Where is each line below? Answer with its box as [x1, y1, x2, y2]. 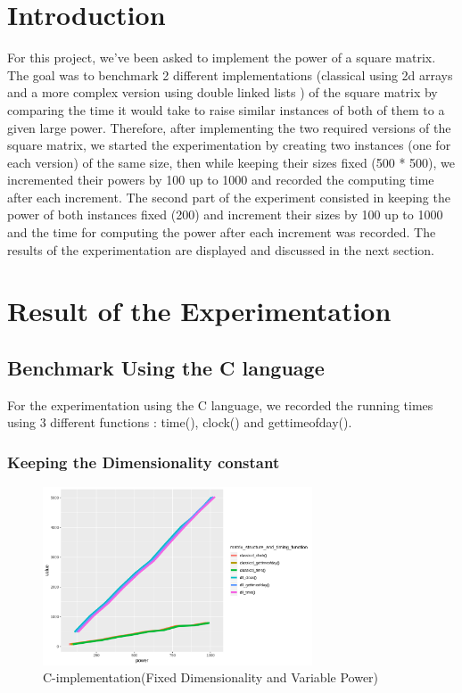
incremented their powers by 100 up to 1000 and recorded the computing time [7, 170, 434, 189]
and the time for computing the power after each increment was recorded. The [7, 223, 436, 242]
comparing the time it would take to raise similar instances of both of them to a [7, 100, 445, 119]
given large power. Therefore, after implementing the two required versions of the [7, 118, 451, 136]
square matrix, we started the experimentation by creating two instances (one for [7, 136, 451, 154]
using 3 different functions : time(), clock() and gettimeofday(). [7, 413, 352, 432]
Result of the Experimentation [7, 293, 392, 329]
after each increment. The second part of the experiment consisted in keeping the [7, 187, 450, 206]
